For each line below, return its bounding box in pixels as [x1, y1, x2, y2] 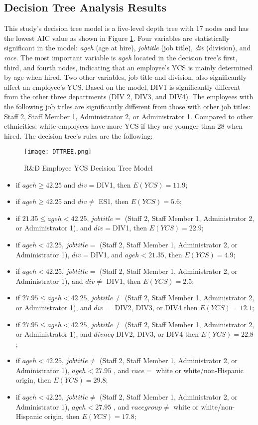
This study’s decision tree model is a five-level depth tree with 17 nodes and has [4, 23, 249, 33]
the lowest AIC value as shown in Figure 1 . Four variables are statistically [4, 32, 230, 43]
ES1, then [99, 196, 129, 207]
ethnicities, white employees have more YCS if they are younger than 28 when [4, 121, 243, 131]
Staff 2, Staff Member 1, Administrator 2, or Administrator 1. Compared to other [4, 111, 253, 121]
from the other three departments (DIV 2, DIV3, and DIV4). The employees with [4, 91, 254, 102]
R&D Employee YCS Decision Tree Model [24, 162, 153, 173]
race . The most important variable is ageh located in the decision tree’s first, [4, 52, 238, 62]
